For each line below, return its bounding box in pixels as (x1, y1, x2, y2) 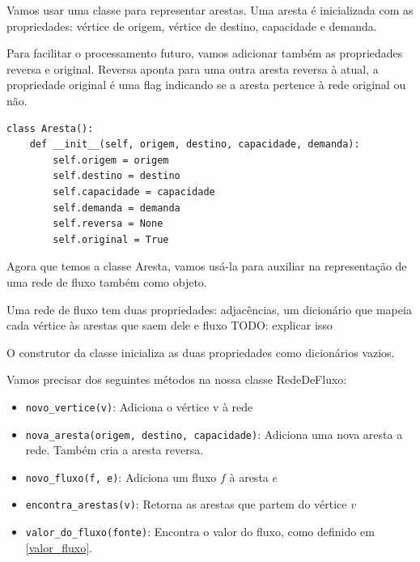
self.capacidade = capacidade (53, 185, 215, 198)
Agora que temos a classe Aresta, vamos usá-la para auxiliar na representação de (6, 258, 407, 275)
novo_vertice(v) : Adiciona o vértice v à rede (25, 398, 253, 415)
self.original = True (53, 233, 169, 245)
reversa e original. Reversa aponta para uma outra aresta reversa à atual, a (6, 60, 379, 77)
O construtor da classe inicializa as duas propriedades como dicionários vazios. (6, 343, 395, 360)
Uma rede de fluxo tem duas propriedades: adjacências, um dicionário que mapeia (6, 300, 412, 317)
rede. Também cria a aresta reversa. (25, 441, 204, 458)
